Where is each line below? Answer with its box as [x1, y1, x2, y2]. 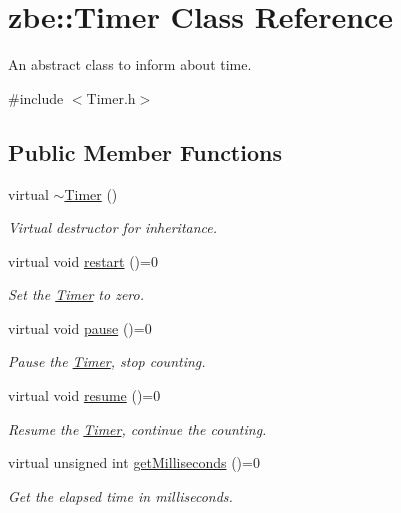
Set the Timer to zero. [8, 284, 144, 305]
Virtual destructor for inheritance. [8, 217, 218, 238]
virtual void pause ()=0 [8, 317, 152, 338]
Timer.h [86, 87, 136, 108]
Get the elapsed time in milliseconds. [8, 485, 233, 506]
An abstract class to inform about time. [8, 54, 252, 75]
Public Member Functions [8, 136, 282, 167]
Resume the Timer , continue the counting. [8, 418, 267, 439]
